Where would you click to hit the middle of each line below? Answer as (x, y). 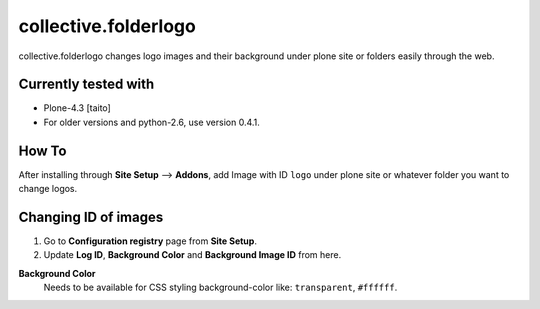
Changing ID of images (91, 216)
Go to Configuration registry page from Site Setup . (150, 241)
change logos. (48, 189)
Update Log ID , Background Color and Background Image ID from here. (192, 255)
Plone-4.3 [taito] (77, 108)
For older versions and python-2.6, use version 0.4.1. (151, 122)
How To (42, 150)
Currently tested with (86, 84)
